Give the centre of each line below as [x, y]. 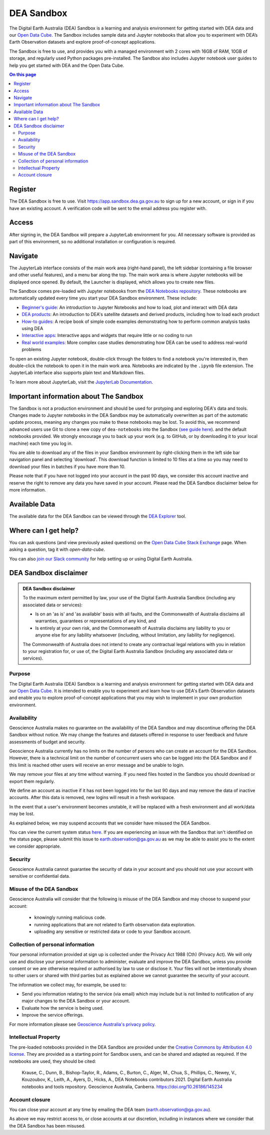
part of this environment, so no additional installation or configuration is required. [92, 241]
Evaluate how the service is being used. [63, 1008]
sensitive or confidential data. [40, 876]
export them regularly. [32, 781]
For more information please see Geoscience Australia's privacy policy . [82, 1024]
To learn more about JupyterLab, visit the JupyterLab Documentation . [81, 382]
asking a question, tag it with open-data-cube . [57, 550]
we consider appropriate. [35, 846]
